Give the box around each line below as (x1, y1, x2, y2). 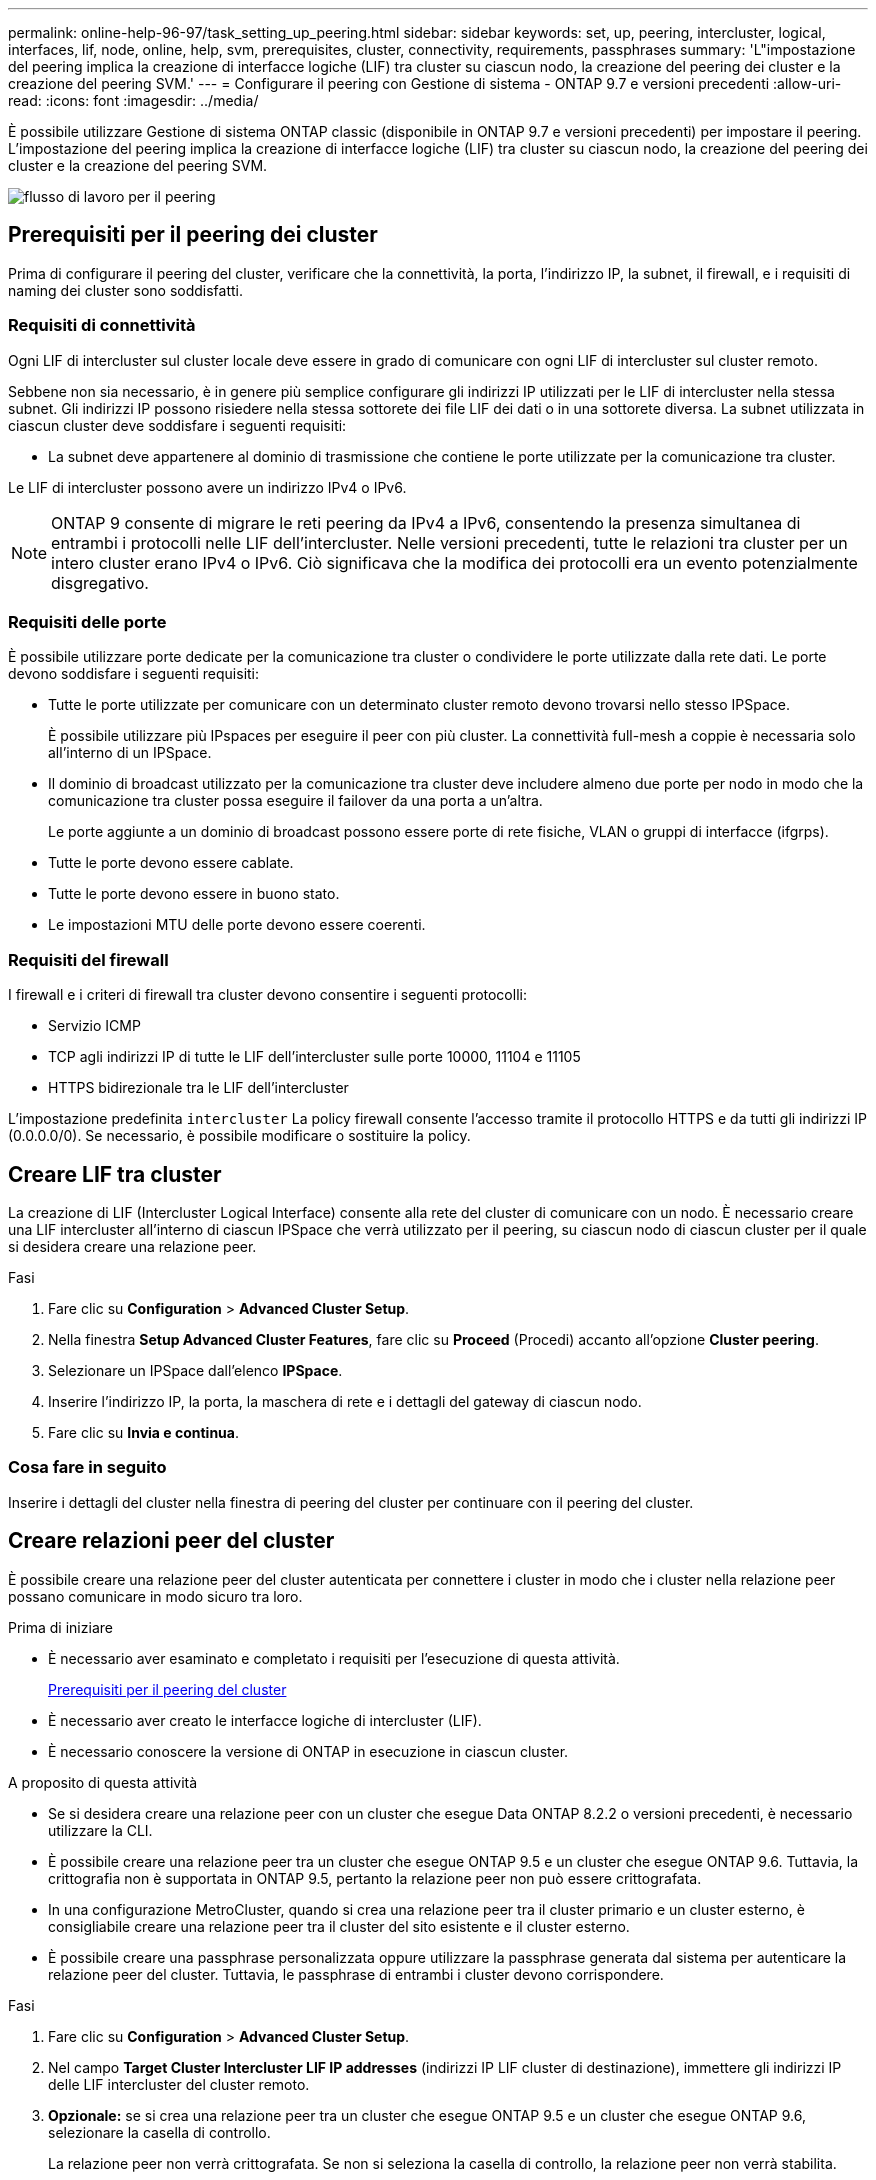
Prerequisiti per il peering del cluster (48, 1680, 287, 1698)
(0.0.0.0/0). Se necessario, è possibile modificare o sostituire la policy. (8, 1127, 471, 1145)
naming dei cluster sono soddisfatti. (8, 281, 244, 299)
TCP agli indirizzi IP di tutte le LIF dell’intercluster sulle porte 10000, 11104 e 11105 (48, 1048, 581, 1066)
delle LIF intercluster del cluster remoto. (48, 2075, 310, 2093)
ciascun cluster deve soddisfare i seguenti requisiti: (8, 416, 347, 434)
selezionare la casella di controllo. (48, 2123, 271, 2141)
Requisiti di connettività (8, 315, 196, 336)
